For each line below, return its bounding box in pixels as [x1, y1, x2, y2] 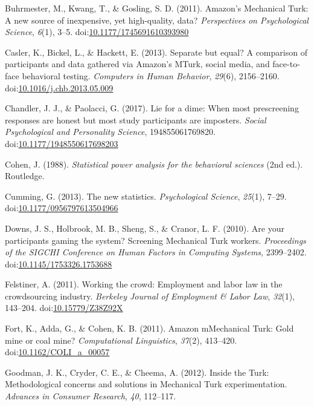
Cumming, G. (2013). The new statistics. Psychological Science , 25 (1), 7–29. [5, 189, 287, 202]
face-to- [272, 57, 300, 70]
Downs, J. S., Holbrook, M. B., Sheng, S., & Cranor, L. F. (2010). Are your [5, 221, 284, 234]
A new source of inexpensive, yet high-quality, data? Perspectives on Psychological [5, 13, 309, 26]
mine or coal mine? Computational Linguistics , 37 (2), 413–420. [5, 333, 237, 346]
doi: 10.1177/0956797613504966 [5, 201, 118, 214]
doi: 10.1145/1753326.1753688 [5, 257, 112, 270]
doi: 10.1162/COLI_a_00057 [5, 345, 110, 358]
